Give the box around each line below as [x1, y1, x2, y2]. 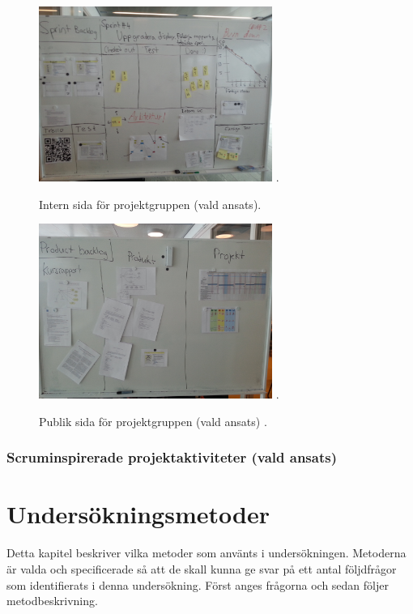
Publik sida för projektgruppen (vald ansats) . [39, 412, 267, 429]
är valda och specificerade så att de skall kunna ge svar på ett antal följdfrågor [6, 560, 397, 577]
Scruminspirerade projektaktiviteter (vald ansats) [6, 447, 337, 467]
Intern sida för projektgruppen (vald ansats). [39, 195, 262, 212]
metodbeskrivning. [6, 592, 98, 609]
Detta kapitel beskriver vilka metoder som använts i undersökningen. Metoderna [6, 544, 407, 561]
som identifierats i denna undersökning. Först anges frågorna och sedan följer [6, 576, 389, 593]
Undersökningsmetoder [6, 497, 270, 531]
